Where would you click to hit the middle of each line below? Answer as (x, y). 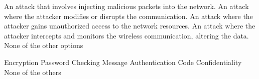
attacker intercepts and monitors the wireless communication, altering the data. (126, 35)
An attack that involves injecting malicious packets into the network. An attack (126, 6)
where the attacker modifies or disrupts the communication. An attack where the (128, 16)
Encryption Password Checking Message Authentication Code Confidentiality (123, 62)
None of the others (33, 72)
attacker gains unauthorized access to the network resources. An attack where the (130, 26)
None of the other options (44, 45)
